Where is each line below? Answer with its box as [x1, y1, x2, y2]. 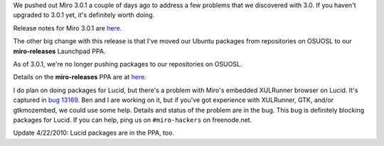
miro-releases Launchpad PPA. [13, 47, 106, 55]
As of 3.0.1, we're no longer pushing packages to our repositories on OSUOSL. [13, 60, 242, 68]
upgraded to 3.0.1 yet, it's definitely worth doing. [13, 11, 155, 19]
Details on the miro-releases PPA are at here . [13, 73, 147, 82]
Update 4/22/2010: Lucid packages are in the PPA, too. [13, 128, 174, 137]
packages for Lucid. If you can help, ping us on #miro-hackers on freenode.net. [13, 116, 252, 124]
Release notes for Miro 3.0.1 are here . [13, 23, 122, 32]
